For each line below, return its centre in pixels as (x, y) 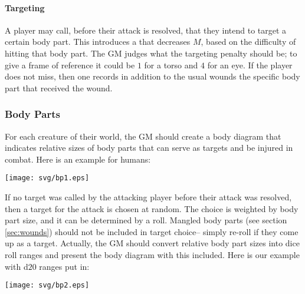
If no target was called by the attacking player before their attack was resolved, (148, 197)
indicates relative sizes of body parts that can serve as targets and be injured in (149, 148)
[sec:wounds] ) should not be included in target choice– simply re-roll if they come (152, 231)
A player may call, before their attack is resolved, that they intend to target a (146, 30)
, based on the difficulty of (248, 42)
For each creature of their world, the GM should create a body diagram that (143, 136)
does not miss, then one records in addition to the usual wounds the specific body (152, 76)
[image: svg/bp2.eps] (47, 285)
